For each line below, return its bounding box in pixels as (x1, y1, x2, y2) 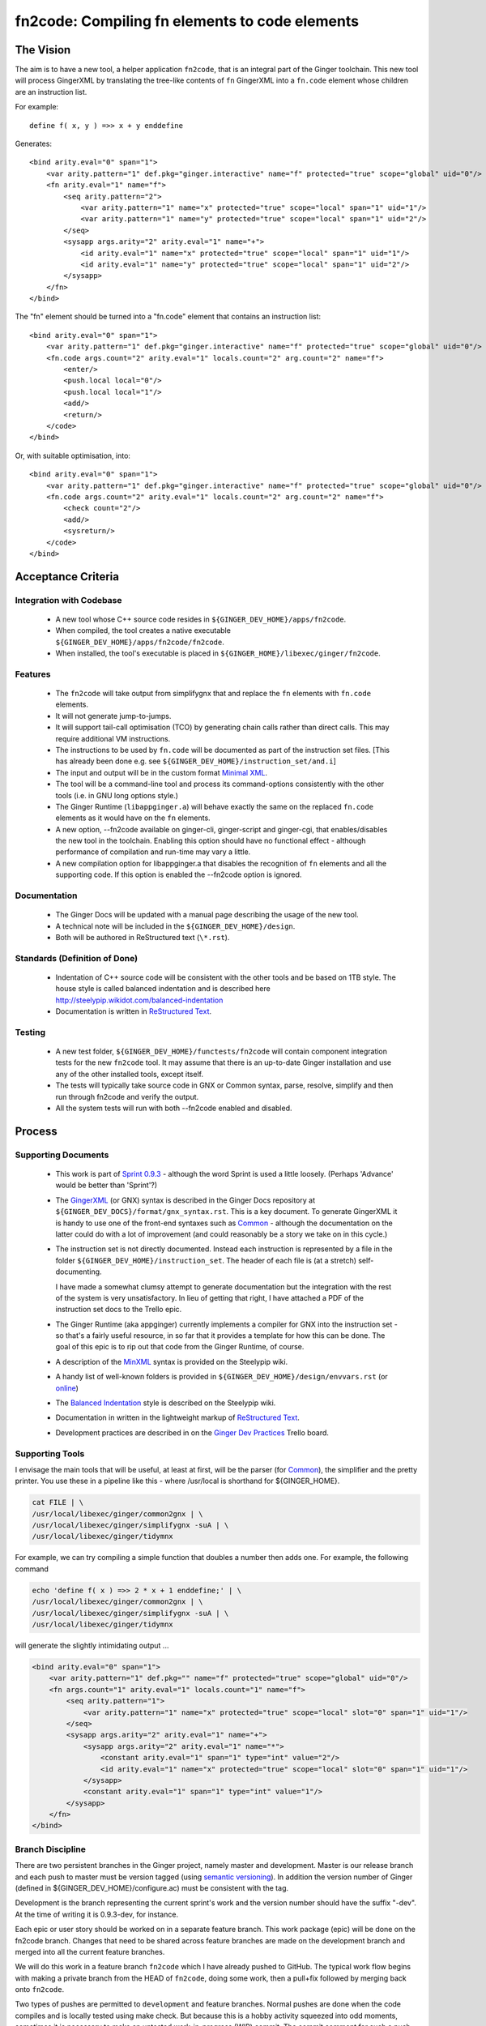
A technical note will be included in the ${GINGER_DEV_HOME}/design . (55, 921, 296, 931)
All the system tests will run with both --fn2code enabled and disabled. (55, 1103, 292, 1113)
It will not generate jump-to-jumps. (55, 711, 172, 720)
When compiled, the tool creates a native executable (55, 626, 231, 635)
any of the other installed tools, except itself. (55, 1069, 204, 1079)
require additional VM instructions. (55, 733, 171, 743)
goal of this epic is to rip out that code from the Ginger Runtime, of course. (55, 1342, 305, 1352)
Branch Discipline (15, 1844, 87, 1855)
